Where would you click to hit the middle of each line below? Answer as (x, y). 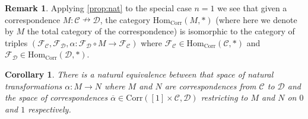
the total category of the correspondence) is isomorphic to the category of (161, 31)
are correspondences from (210, 86)
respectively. (50, 109)
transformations (34, 86)
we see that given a (252, 8)
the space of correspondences (56, 97)
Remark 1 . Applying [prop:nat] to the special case (98, 8)
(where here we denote (256, 19)
